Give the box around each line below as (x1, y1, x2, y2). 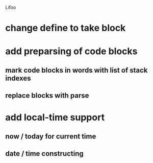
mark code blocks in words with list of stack (5, 66, 148, 75)
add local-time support (5, 112, 105, 123)
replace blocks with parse (5, 91, 89, 100)
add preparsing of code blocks (5, 45, 138, 57)
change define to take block (5, 22, 126, 34)
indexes (5, 74, 32, 82)
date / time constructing (5, 149, 84, 158)
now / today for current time (5, 132, 96, 141)
